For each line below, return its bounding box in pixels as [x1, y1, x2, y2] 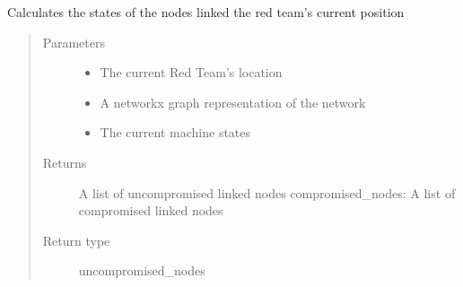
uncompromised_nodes [78, 261, 205, 280]
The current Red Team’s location [100, 63, 283, 82]
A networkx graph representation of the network [100, 92, 366, 111]
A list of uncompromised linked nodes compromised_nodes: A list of [78, 183, 456, 202]
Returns [42, 152, 87, 171]
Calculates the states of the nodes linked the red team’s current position [7, 3, 405, 21]
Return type [42, 230, 110, 249]
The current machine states [100, 123, 251, 142]
